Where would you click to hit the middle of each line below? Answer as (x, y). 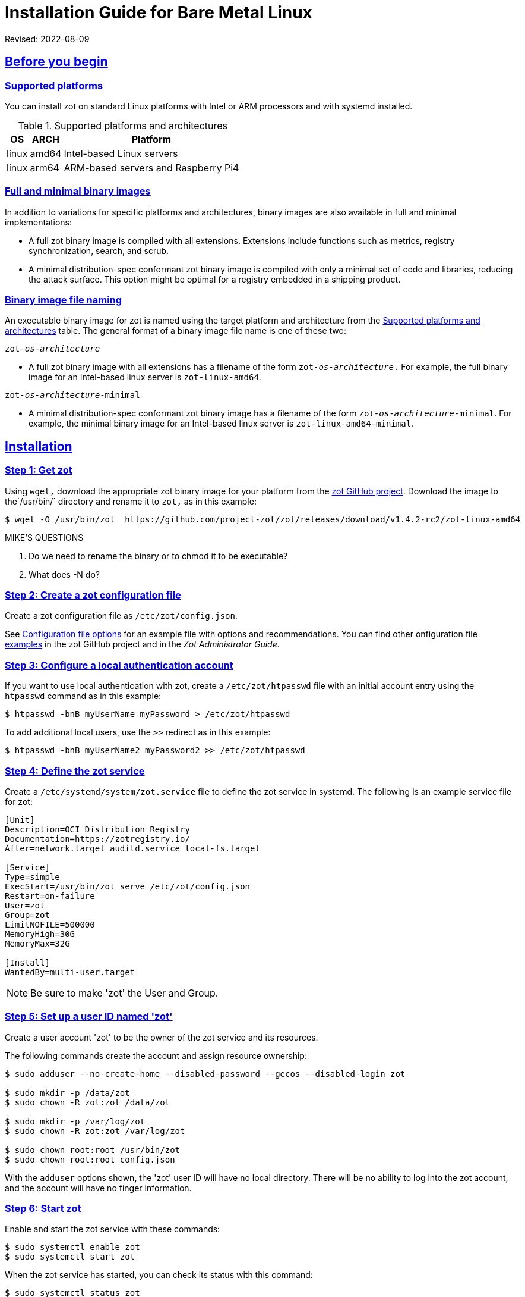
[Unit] (20, 820)
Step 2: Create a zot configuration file (93, 595)
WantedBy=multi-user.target (70, 972)
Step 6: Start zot (43, 1209)
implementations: (39, 222)
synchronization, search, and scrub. (99, 250)
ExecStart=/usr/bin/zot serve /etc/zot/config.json (128, 886)
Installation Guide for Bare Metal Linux (159, 12)
